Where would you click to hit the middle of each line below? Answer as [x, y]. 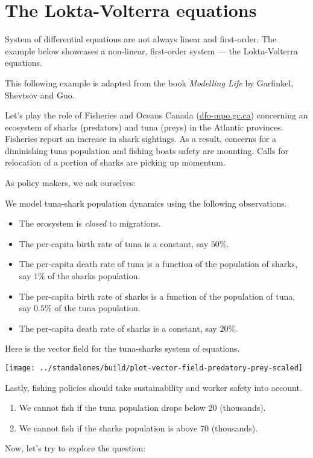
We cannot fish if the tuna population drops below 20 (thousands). [142, 408]
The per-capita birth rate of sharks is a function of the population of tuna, [157, 296]
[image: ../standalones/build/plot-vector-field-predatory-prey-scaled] [154, 368]
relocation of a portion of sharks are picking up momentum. [115, 162]
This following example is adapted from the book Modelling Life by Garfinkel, [149, 82]
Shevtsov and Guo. [40, 95]
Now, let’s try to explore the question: [75, 448]
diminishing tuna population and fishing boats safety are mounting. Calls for [147, 150]
